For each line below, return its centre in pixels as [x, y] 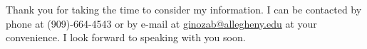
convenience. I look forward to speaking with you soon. [126, 37]
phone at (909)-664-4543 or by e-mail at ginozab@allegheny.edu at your [161, 23]
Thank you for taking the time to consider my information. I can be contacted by [184, 9]
